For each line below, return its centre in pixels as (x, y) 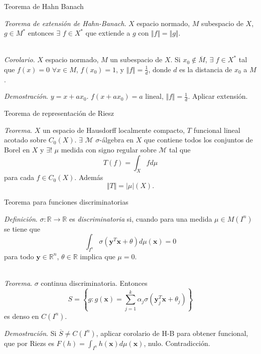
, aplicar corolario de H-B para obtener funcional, (172, 333)
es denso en (22, 316)
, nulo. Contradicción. (177, 343)
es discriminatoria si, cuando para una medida (141, 218)
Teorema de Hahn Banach (44, 6)
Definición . (21, 218)
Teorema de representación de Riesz (59, 113)
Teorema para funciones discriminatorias (66, 201)
